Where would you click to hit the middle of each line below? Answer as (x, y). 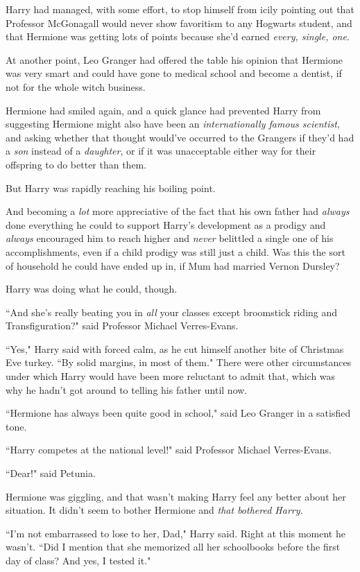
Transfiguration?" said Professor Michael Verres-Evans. (122, 326)
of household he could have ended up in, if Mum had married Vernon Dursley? (173, 265)
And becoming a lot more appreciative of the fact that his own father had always (178, 211)
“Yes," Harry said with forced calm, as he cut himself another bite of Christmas (175, 348)
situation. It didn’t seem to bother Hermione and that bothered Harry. (154, 510)
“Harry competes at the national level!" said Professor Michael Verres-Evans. (169, 450)
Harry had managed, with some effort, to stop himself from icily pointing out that (180, 9)
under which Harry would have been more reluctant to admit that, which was (171, 376)
